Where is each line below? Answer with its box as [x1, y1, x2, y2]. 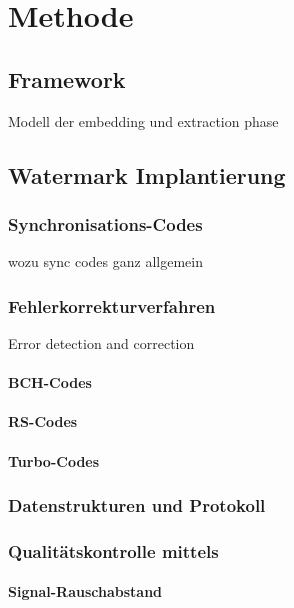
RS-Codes [8, 411, 78, 432]
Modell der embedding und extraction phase [8, 110, 279, 131]
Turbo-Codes [8, 450, 100, 471]
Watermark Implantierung [8, 159, 286, 190]
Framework [8, 63, 126, 94]
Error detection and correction [8, 332, 195, 353]
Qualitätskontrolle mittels [8, 538, 219, 563]
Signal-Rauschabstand [8, 581, 163, 602]
